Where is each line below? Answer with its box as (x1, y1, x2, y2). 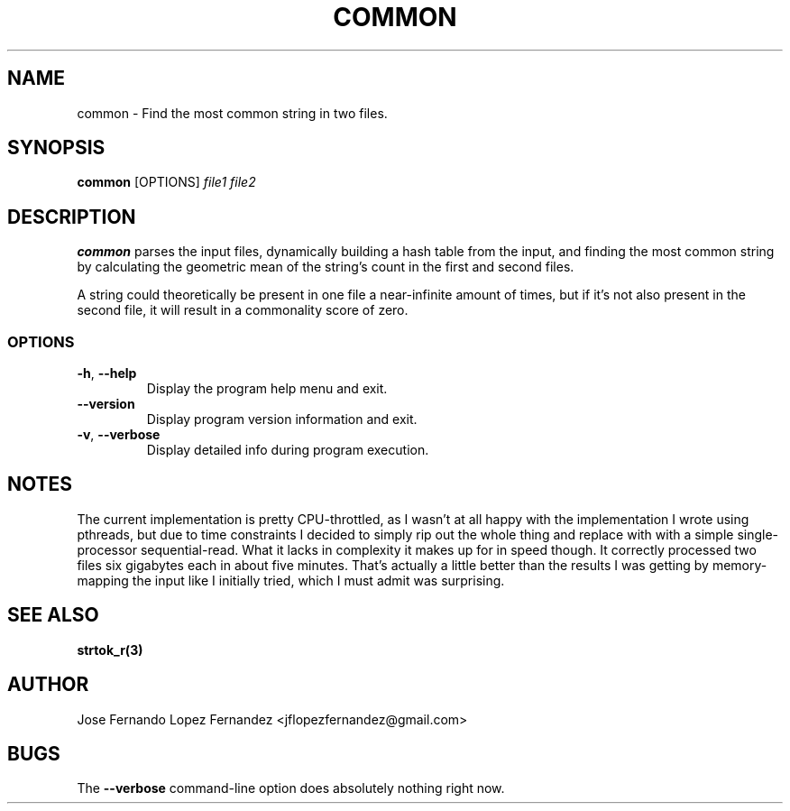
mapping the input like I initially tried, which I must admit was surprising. (77, 572, 505, 588)
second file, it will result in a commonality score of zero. (77, 302, 409, 318)
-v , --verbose (77, 427, 161, 443)
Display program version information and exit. (146, 411, 418, 428)
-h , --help (77, 365, 137, 382)
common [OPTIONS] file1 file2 (77, 174, 256, 190)
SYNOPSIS (7, 136, 106, 160)
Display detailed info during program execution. (146, 442, 429, 458)
